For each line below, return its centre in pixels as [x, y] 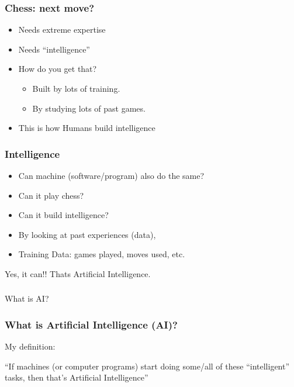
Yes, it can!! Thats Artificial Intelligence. [78, 273]
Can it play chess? [51, 195]
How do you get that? [58, 69]
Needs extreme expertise [62, 30]
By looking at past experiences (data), [87, 234]
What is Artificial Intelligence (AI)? [91, 324]
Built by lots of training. [76, 88]
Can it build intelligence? [63, 215]
